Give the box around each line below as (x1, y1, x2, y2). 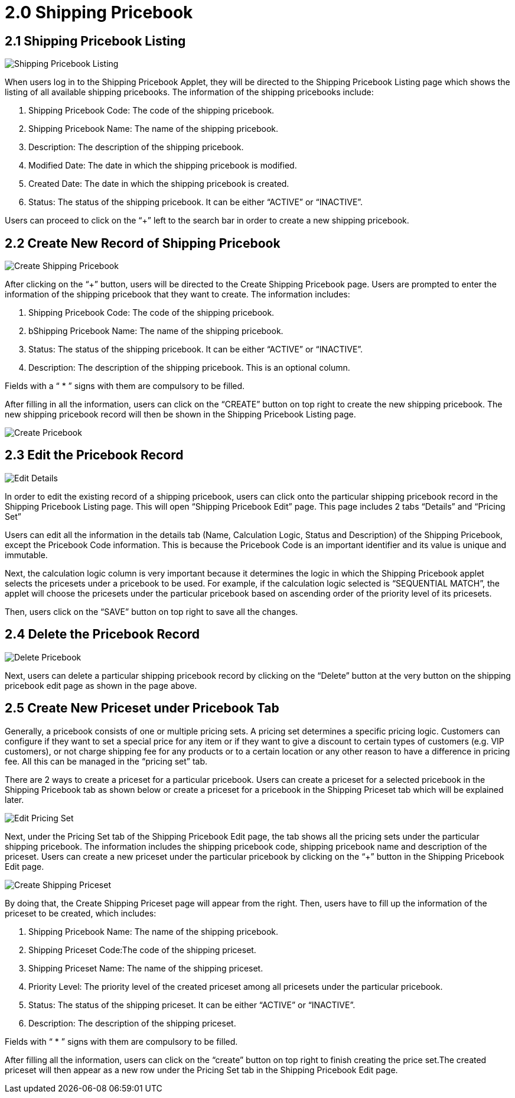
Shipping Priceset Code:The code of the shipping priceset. (28, 944, 256, 955)
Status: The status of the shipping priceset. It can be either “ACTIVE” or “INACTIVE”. (28, 999, 356, 1010)
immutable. (5, 549, 48, 560)
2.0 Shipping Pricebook (5, 2, 193, 22)
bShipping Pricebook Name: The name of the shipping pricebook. (28, 326, 283, 336)
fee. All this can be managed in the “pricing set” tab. (5, 756, 208, 766)
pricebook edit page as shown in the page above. (5, 680, 197, 691)
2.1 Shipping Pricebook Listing (5, 33, 186, 48)
